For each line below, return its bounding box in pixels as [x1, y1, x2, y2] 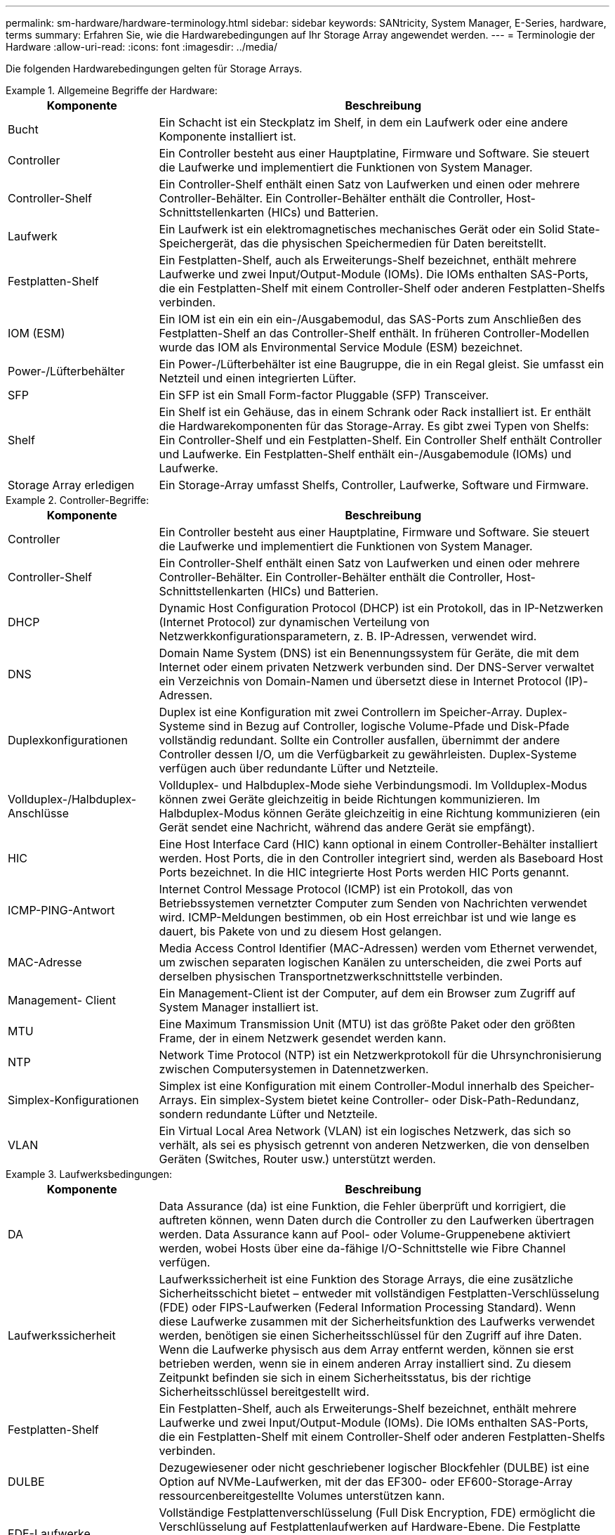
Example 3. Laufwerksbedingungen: [6, 1168, 173, 1180]
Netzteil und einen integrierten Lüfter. [159, 371, 357, 385]
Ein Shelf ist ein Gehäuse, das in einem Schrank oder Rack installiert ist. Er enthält [159, 405, 591, 419]
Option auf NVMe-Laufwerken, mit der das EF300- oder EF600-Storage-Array [159, 1475, 573, 1489]
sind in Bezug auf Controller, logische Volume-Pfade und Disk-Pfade [208, 719, 569, 733]
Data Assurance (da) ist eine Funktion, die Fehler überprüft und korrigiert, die [159, 1199, 567, 1213]
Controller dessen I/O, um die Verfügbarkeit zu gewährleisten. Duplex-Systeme [159, 747, 577, 761]
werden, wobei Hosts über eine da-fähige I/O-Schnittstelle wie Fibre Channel [159, 1241, 566, 1255]
